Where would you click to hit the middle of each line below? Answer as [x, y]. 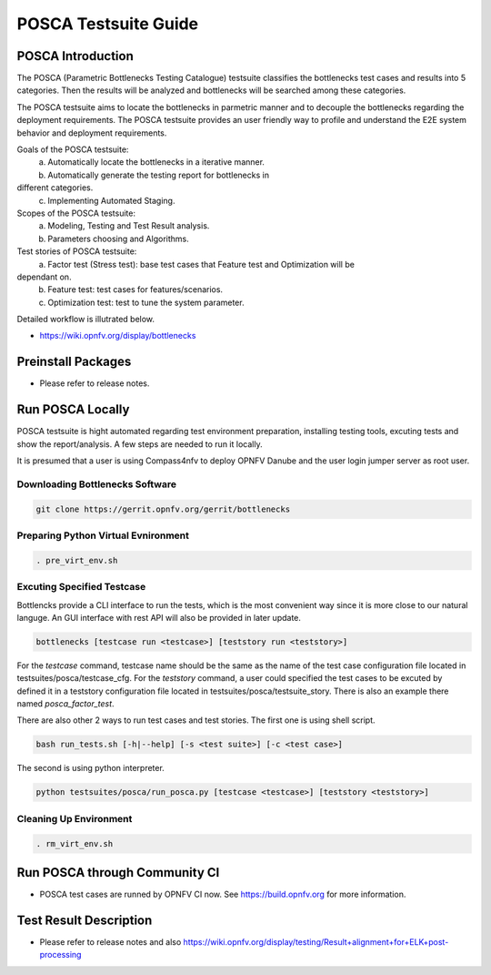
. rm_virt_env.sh [75, 843]
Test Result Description [85, 920]
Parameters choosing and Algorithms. [119, 239]
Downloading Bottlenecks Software [97, 484]
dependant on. [44, 277]
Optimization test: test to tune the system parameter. [146, 302]
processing [60, 955]
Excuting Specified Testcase [81, 587]
